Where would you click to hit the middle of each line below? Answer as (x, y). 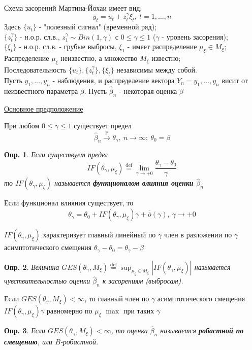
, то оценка (129, 330)
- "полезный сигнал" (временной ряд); (98, 27)
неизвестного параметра (41, 91)
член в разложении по (198, 235)
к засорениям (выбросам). (143, 281)
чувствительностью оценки (47, 281)
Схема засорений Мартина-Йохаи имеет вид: (73, 8)
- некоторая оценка (148, 91)
